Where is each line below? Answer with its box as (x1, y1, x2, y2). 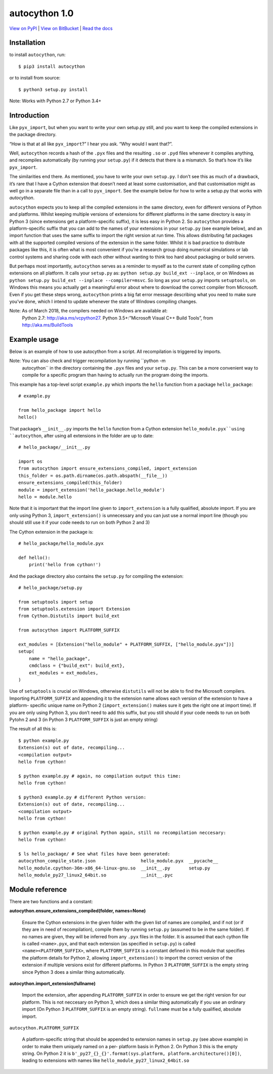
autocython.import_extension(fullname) (9, 980, 96, 986)
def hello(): (18, 554, 51, 561)
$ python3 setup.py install (18, 87, 88, 92)
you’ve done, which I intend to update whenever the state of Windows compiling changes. (9, 298, 197, 304)
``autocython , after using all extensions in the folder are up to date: (9, 432, 154, 439)
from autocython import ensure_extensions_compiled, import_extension (18, 466, 197, 471)
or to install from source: (9, 75, 61, 81)
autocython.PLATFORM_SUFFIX (9, 1025, 79, 1030)
